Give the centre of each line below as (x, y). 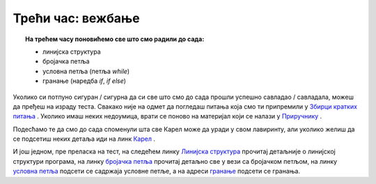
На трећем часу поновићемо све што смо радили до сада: (115, 39)
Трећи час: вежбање (76, 18)
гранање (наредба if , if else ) (85, 81)
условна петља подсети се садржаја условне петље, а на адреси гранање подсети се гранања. (157, 171)
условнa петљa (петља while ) (86, 71)
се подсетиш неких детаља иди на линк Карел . (84, 139)
